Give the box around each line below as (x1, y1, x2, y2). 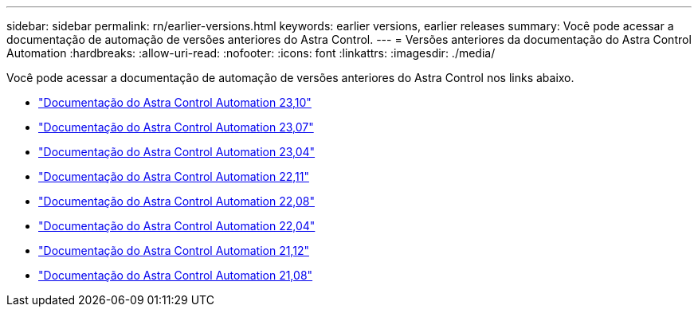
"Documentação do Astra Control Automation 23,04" (38, 145, 316, 158)
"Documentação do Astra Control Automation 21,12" (38, 244, 309, 257)
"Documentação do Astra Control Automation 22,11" (38, 170, 309, 183)
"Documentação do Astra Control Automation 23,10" (38, 96, 312, 109)
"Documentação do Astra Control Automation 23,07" (38, 120, 314, 134)
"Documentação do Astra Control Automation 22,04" (38, 219, 316, 233)
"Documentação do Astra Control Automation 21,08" (38, 268, 313, 282)
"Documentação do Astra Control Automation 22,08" (38, 194, 315, 208)
